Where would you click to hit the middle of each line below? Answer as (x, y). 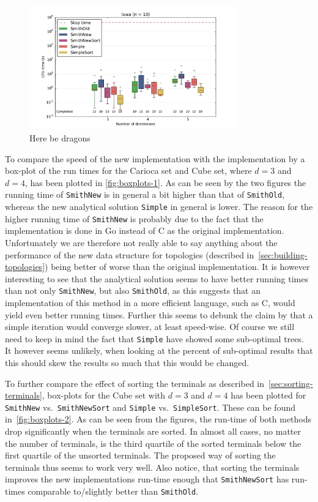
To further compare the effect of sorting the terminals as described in (135, 383)
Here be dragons (60, 137)
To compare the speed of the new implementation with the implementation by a (155, 158)
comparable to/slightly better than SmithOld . (113, 491)
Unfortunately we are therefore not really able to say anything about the (141, 242)
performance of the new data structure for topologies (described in (130, 254)
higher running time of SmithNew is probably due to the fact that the (134, 218)
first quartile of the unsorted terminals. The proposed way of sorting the (140, 455)
